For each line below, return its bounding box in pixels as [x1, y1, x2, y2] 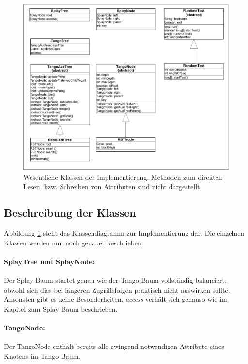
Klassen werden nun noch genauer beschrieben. [4, 237, 143, 247]
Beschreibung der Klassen [4, 205, 136, 220]
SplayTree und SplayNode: [4, 256, 95, 266]
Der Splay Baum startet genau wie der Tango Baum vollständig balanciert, [4, 275, 227, 285]
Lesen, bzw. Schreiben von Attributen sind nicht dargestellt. [23, 181, 202, 191]
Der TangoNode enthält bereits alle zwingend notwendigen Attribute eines [4, 341, 224, 351]
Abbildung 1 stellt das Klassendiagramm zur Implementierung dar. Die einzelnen [4, 228, 245, 238]
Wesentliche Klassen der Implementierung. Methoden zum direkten [23, 172, 222, 182]
